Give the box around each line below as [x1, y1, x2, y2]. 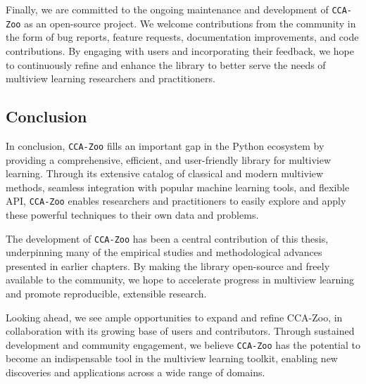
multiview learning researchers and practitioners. [6, 71, 215, 86]
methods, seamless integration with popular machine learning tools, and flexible [6, 179, 350, 194]
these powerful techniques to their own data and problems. [6, 207, 259, 222]
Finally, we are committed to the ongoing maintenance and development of [6, 2, 329, 16]
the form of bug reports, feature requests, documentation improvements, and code [6, 30, 359, 44]
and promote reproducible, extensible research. [6, 286, 207, 301]
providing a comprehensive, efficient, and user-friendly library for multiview [6, 152, 332, 167]
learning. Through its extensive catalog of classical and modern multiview [6, 166, 324, 181]
